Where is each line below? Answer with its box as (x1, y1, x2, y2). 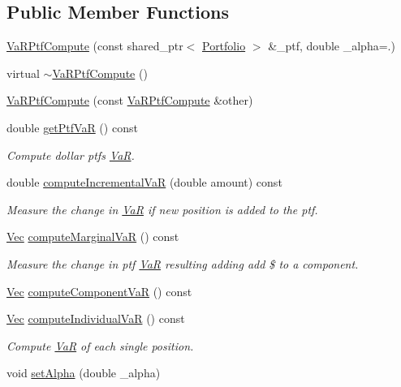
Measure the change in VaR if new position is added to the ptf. (6, 200, 318, 217)
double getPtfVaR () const (6, 118, 138, 135)
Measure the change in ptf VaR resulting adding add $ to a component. (6, 255, 359, 272)
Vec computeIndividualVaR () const (6, 310, 185, 327)
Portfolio (201, 37, 246, 54)
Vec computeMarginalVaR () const (6, 228, 179, 245)
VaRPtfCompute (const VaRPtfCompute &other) (6, 92, 253, 109)
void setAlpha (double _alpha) (6, 364, 161, 381)
